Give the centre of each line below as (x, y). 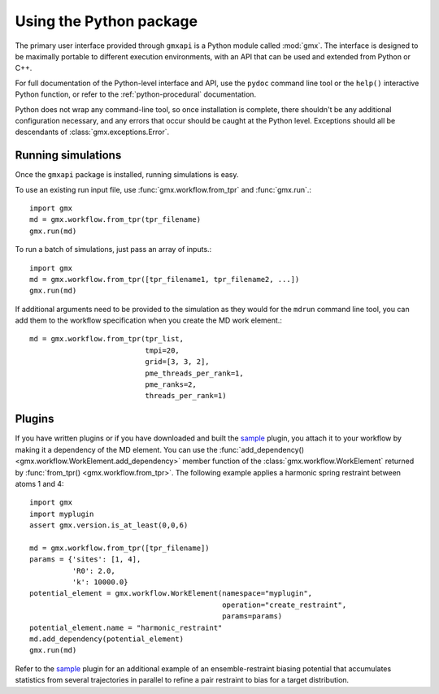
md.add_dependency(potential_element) (107, 639)
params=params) (252, 616)
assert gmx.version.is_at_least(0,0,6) (109, 525)
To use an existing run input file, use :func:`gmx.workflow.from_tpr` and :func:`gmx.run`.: (163, 189)
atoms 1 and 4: (39, 484)
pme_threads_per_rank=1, (194, 373)
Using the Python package (106, 21)
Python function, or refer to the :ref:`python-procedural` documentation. (135, 94)
